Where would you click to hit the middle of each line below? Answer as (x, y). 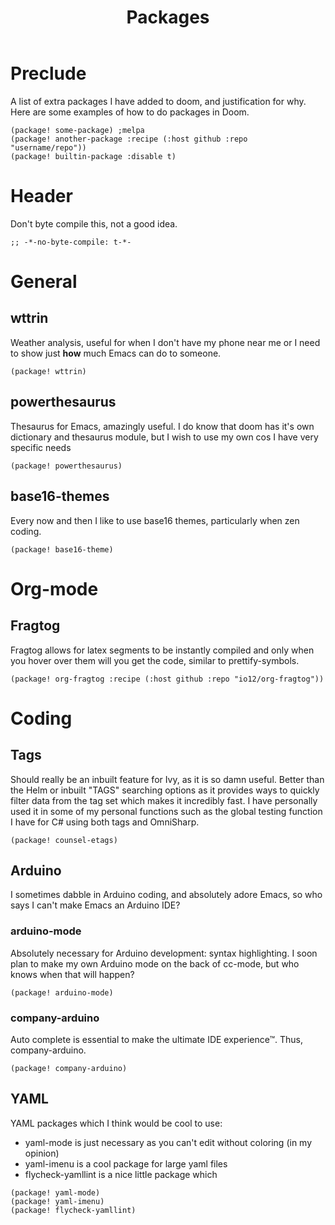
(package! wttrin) (48, 371)
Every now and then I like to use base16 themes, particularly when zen (155, 520)
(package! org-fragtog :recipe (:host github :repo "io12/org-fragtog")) (167, 679)
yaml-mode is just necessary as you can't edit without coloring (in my (168, 1142)
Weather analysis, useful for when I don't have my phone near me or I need (165, 342)
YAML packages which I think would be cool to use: (116, 1123)
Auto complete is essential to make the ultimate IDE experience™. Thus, (157, 1039)
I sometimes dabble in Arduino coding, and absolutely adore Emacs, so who (166, 895)
